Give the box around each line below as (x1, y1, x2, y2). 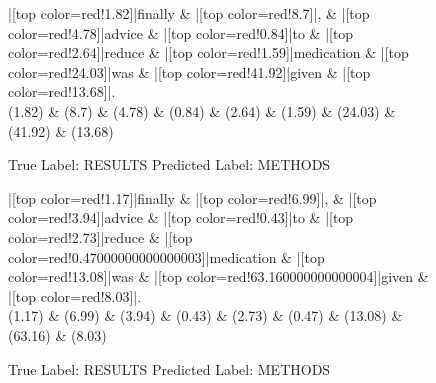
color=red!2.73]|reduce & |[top (8, 226, 193, 247)
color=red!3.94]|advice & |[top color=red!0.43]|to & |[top (8, 207, 354, 228)
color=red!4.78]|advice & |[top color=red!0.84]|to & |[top (8, 22, 354, 43)
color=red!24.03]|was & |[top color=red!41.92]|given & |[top (8, 61, 371, 82)
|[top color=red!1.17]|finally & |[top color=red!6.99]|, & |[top (8, 187, 377, 208)
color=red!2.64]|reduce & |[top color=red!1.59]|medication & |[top (8, 42, 409, 63)
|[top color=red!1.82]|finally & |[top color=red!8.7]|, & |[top (8, 3, 370, 23)
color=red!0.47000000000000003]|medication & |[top (8, 246, 325, 267)
